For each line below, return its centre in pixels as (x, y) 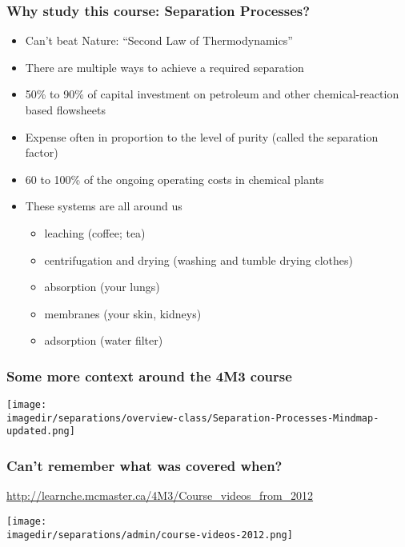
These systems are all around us (104, 206)
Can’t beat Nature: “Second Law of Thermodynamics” (159, 40)
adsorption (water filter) (104, 340)
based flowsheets (65, 110)
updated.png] (41, 431)
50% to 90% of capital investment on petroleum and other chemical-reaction (212, 94)
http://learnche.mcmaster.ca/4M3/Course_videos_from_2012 (160, 495)
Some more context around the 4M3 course (149, 375)
